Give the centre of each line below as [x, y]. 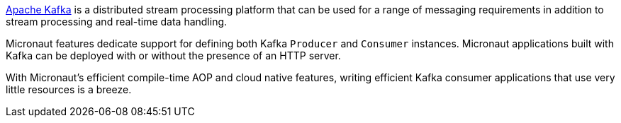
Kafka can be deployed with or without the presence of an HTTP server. [173, 55]
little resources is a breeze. [69, 89]
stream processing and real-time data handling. [117, 22]
